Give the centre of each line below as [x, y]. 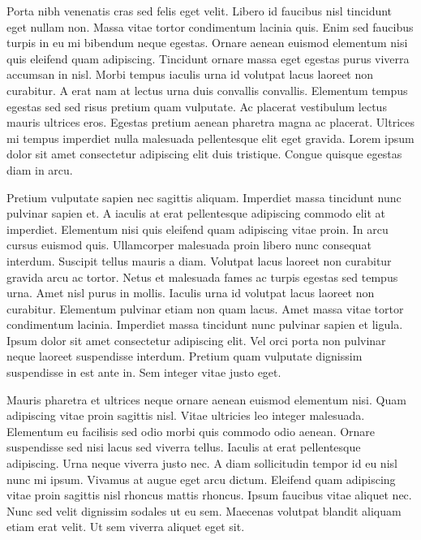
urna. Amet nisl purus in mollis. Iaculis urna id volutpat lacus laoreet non [191, 293]
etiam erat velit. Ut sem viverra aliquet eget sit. [126, 527]
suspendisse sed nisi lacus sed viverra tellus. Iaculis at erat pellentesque [184, 447]
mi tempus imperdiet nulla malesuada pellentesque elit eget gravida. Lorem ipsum [210, 138]
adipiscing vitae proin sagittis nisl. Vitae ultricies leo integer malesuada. [186, 415]
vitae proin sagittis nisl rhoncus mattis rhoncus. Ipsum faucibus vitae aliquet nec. [209, 495]
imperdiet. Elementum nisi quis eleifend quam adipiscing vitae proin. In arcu [198, 229]
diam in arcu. [40, 169]
